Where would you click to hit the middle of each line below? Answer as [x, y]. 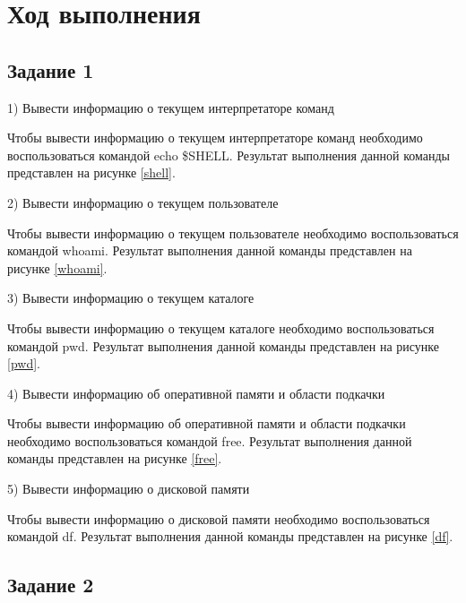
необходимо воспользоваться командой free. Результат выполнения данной [210, 440]
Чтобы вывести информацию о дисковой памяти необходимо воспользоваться [219, 518]
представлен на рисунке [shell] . [91, 172]
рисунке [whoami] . [57, 267]
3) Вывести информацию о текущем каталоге [131, 298]
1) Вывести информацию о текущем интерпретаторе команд [171, 107]
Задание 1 [51, 69]
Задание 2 [51, 585]
